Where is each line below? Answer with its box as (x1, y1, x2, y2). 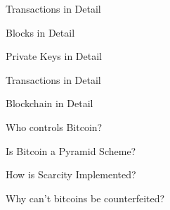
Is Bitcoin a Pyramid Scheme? (6, 143, 136, 158)
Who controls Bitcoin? (6, 119, 103, 134)
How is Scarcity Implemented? (6, 167, 136, 182)
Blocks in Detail (6, 25, 75, 39)
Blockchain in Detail (6, 96, 93, 111)
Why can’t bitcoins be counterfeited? (6, 190, 165, 205)
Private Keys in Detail (6, 49, 103, 63)
